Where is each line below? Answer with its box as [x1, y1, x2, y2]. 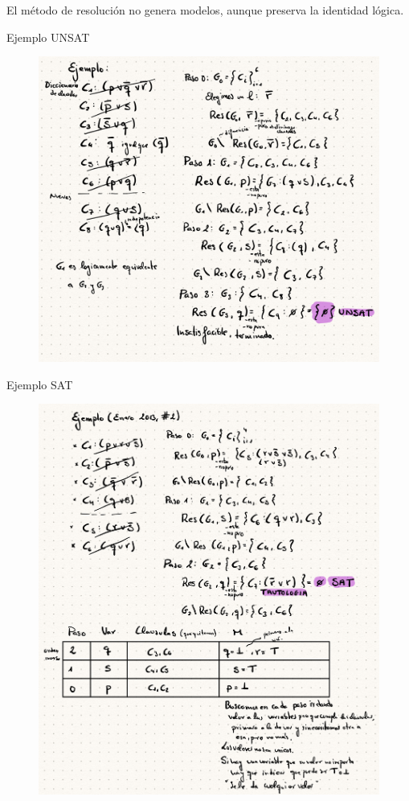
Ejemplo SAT [6, 376, 73, 392]
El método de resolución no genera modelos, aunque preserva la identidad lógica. [6, 2, 404, 18]
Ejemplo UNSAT [6, 28, 90, 45]
